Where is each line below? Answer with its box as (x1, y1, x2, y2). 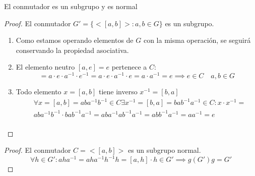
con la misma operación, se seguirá (143, 35, 251, 45)
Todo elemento (16, 86, 61, 97)
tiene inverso (98, 86, 138, 97)
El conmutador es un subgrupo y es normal (4, 1, 138, 11)
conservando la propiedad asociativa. (16, 44, 129, 55)
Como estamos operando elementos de (16, 35, 134, 45)
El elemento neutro (16, 62, 75, 72)
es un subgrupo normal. (128, 145, 201, 155)
